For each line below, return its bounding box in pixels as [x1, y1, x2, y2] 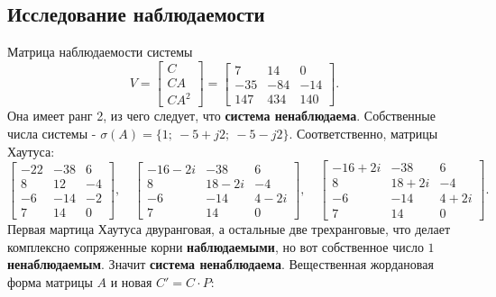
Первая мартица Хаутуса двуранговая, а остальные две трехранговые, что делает [7, 220, 451, 238]
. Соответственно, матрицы [289, 123, 438, 142]
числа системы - [7, 123, 96, 142]
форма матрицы [7, 273, 93, 292]
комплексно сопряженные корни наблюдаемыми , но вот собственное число [7, 237, 424, 256]
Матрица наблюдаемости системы [7, 42, 193, 61]
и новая [110, 273, 152, 292]
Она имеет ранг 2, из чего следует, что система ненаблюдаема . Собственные [7, 106, 436, 125]
